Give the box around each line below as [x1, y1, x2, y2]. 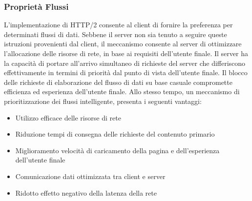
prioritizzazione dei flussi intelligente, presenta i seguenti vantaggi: [4, 96, 202, 106]
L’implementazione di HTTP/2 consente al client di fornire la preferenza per [4, 20, 233, 30]
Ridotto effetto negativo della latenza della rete [15, 187, 157, 198]
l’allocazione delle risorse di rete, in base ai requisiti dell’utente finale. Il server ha [4, 48, 248, 58]
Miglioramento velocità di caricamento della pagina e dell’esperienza [15, 145, 220, 155]
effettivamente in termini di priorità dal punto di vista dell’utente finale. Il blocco [4, 67, 248, 78]
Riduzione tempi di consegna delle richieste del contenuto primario [15, 129, 215, 139]
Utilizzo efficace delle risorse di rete [15, 112, 121, 122]
